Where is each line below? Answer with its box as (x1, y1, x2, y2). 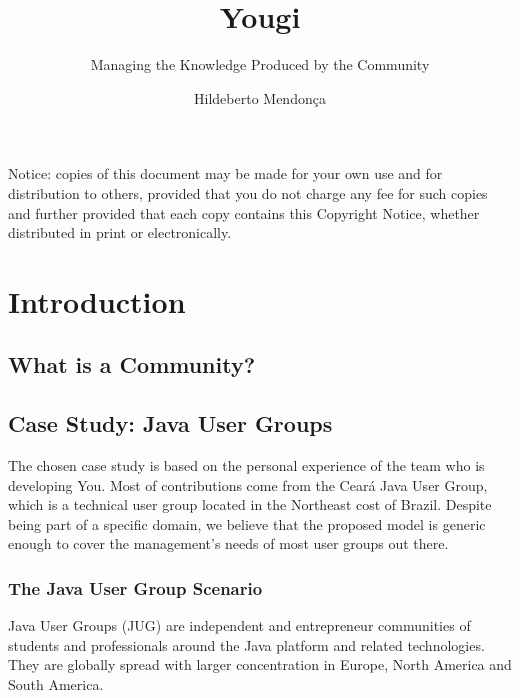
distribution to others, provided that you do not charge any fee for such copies (8, 182, 488, 203)
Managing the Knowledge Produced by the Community (90, 54, 430, 75)
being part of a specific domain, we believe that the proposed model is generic (8, 513, 486, 534)
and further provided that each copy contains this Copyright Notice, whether (8, 202, 480, 223)
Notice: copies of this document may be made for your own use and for (8, 163, 443, 184)
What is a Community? (8, 349, 256, 380)
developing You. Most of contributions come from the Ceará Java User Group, (8, 474, 488, 495)
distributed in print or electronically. (8, 222, 232, 243)
